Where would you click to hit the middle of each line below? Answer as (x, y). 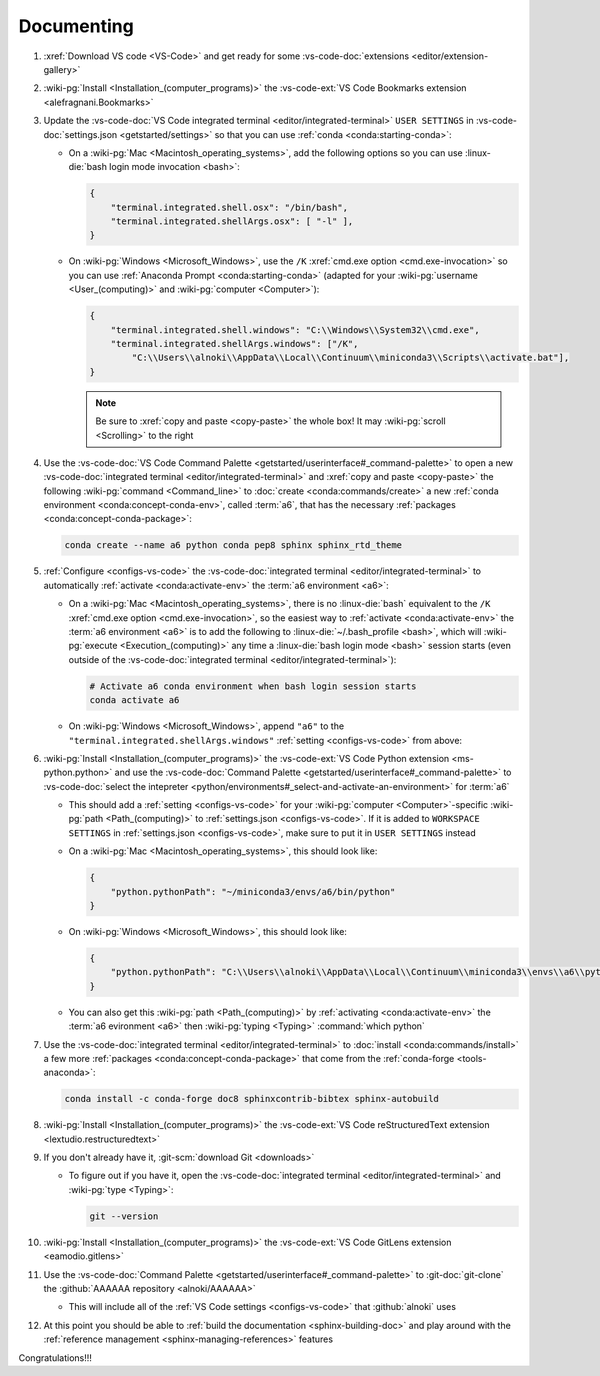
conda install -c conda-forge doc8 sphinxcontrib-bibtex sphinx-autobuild (252, 1099)
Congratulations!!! (55, 1357)
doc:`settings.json (80, 134)
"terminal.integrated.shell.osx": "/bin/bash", (229, 207)
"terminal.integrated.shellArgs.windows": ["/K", (234, 343)
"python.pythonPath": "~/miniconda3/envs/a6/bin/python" (253, 891)
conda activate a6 (134, 700)
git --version (124, 1216)
